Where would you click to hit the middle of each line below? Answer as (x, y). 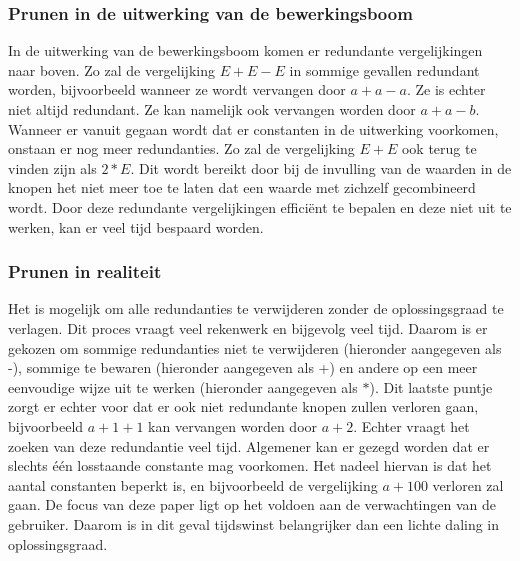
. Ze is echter (446, 89)
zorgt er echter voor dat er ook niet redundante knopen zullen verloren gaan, (243, 406)
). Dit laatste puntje (431, 386)
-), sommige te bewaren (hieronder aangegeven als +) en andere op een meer (243, 367)
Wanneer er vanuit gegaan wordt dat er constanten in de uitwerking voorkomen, (253, 128)
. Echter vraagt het (411, 425)
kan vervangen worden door (233, 425)
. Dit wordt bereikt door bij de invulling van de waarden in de (321, 167)
